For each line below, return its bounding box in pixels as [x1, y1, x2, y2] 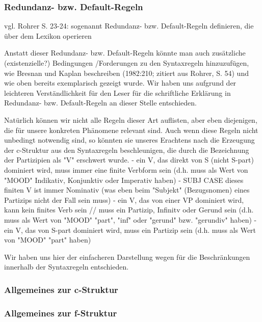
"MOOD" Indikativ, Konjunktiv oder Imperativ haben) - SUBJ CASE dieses [4, 174, 244, 185]
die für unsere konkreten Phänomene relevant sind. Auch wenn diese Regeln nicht [4, 124, 258, 135]
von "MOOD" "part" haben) [4, 234, 91, 245]
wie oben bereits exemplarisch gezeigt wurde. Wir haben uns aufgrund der [4, 77, 237, 88]
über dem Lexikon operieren [4, 30, 92, 41]
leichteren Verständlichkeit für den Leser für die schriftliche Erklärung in [4, 87, 231, 98]
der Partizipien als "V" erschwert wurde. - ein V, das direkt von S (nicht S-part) [4, 154, 254, 165]
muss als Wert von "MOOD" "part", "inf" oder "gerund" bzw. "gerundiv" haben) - [4, 214, 257, 225]
